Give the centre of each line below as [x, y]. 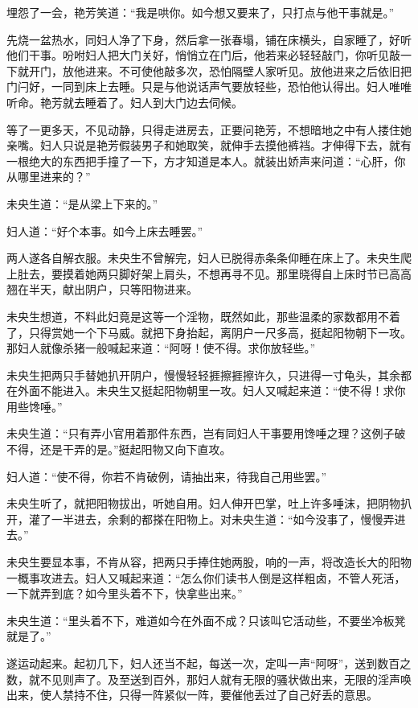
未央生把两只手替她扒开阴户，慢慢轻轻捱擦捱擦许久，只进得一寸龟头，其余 [203, 375]
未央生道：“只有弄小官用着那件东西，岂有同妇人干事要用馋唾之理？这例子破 [206, 433]
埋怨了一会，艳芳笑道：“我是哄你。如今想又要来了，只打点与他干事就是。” [201, 12]
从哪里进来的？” [49, 177]
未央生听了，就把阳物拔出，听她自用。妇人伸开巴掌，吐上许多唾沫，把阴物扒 [209, 503]
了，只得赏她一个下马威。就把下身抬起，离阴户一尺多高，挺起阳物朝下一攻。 [209, 332]
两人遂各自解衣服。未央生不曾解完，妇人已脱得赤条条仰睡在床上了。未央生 [203, 258]
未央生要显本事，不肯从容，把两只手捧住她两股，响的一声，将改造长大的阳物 [209, 562]
